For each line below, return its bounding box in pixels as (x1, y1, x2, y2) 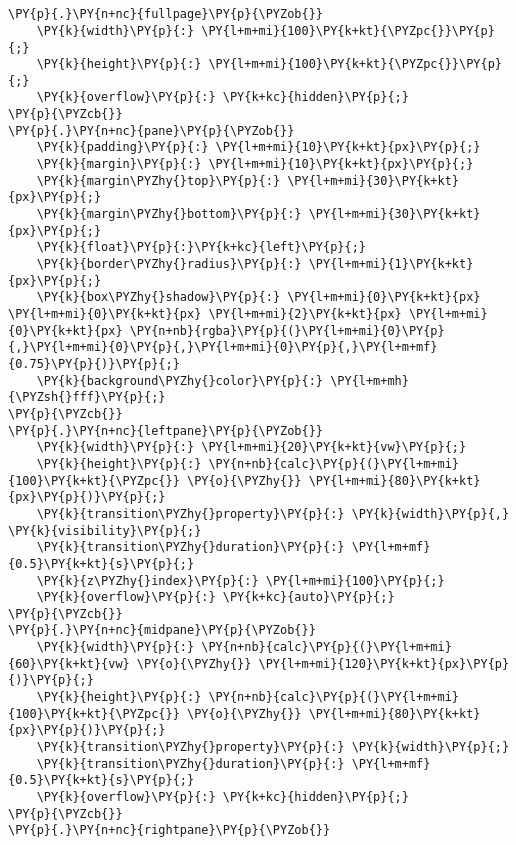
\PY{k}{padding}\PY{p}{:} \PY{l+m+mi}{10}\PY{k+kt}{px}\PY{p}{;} (36, 140, 481, 155)
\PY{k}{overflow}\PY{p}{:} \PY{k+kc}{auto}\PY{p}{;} (36, 590, 395, 605)
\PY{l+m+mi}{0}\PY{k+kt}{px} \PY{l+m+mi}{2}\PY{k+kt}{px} (8, 307, 402, 321)
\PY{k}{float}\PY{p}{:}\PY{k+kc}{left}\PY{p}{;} (36, 240, 366, 255)
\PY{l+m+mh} (330, 373, 409, 388)
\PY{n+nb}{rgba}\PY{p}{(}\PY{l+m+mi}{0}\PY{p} (129, 323, 445, 338)
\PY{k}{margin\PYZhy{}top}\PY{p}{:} (36, 173, 281, 188)
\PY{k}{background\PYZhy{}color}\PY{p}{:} (36, 373, 323, 388)
